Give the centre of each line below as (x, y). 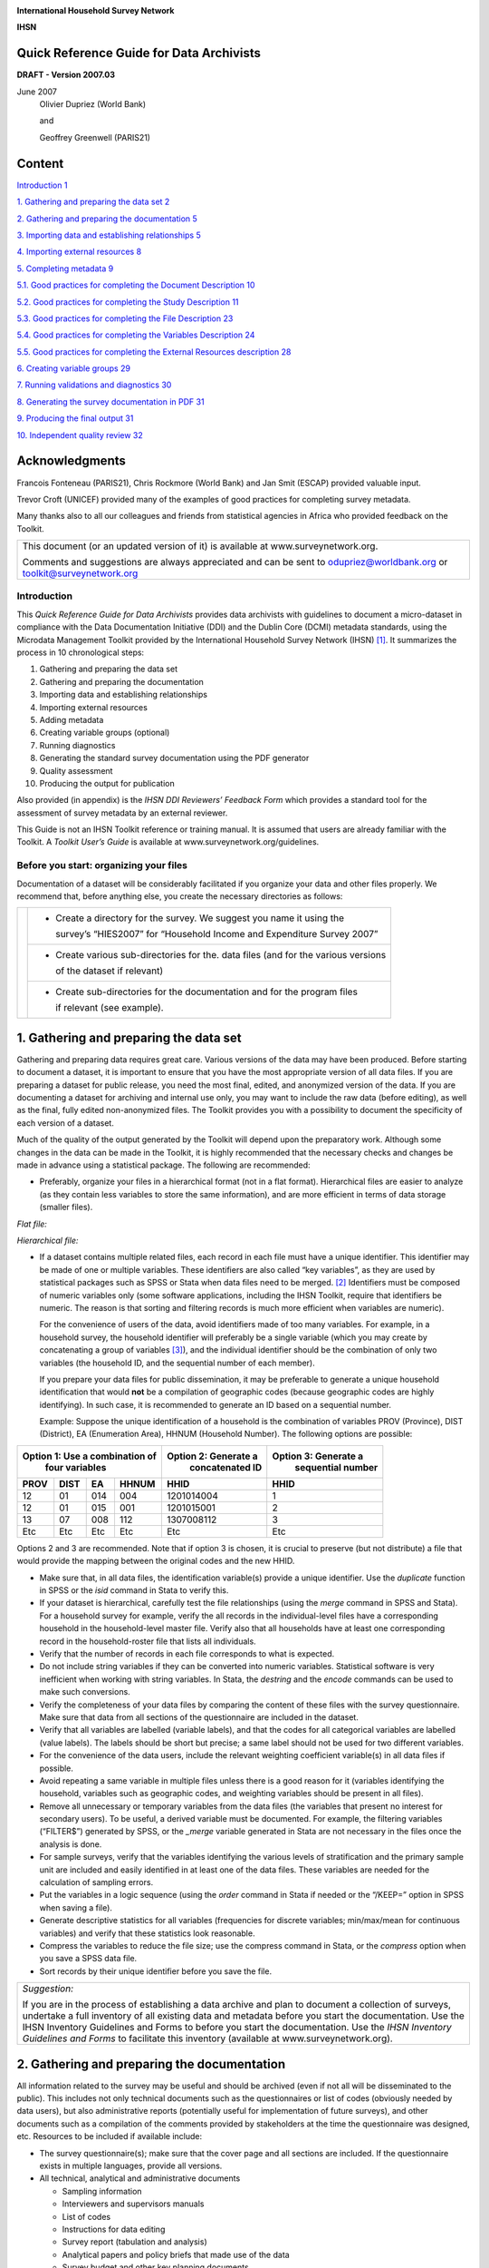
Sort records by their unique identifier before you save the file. (155, 1971)
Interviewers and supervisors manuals (133, 2204)
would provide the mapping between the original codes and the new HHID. (156, 1561)
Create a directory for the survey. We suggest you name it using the (200, 918)
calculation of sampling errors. (96, 1882)
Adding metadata (72, 719)
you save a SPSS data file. (88, 1959)
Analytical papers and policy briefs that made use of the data (176, 2254)
